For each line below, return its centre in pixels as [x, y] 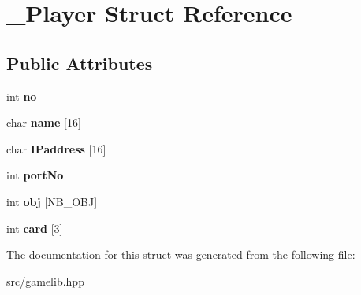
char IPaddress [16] [56, 148]
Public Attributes [80, 63]
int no [22, 96]
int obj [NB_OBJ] [52, 201]
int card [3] [35, 228]
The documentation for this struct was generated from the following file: [181, 254]
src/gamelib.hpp [45, 280]
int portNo [35, 175]
